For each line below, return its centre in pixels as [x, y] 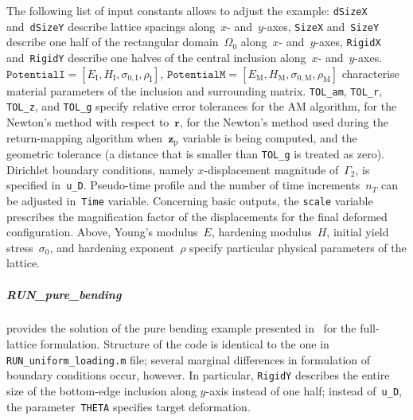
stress [20, 247]
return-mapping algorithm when [85, 137]
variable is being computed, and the [270, 137]
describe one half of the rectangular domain [113, 42]
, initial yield [358, 232]
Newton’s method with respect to [88, 121]
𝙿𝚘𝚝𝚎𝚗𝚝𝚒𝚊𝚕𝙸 [36, 74]
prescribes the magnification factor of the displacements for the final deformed [197, 216]
